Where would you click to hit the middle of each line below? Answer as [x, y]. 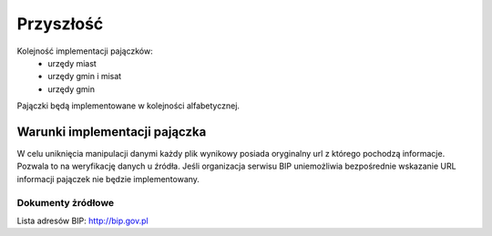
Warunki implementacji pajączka [112, 132]
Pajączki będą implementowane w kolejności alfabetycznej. [128, 106]
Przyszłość [60, 24]
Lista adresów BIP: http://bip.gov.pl [83, 221]
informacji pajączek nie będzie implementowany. [108, 179]
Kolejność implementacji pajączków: [85, 51]
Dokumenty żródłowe [66, 202]
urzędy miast [72, 63]
